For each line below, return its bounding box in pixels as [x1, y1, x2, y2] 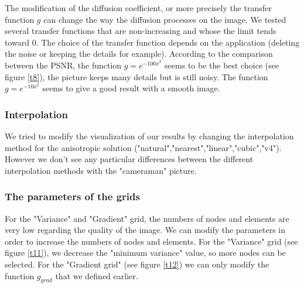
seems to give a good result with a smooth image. [42, 82, 220, 94]
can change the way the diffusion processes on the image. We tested [43, 13, 286, 25]
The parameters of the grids [5, 189, 140, 204]
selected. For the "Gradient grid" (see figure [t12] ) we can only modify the [5, 258, 269, 270]
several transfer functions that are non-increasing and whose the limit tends [5, 25, 276, 37]
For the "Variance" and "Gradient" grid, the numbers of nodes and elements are [5, 212, 289, 224]
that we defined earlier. [55, 269, 138, 282]
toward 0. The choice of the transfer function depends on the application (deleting [5, 36, 300, 48]
